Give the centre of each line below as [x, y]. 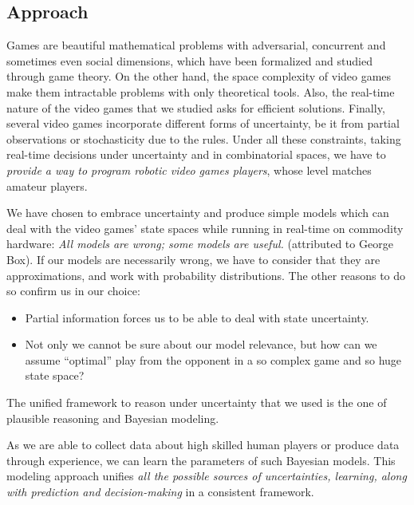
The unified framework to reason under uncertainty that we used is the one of [197, 402]
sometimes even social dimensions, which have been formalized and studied [189, 60]
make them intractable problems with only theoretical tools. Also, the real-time [201, 91]
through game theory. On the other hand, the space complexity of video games [199, 76]
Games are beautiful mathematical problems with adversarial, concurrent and [196, 45]
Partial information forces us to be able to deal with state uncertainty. [197, 317]
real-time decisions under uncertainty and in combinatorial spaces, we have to [196, 154]
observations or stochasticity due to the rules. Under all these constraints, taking [204, 138]
